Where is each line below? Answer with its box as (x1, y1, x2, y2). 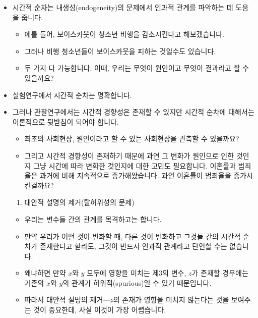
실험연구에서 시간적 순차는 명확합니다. (12, 89, 132, 100)
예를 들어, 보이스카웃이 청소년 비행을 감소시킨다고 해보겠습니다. (24, 29, 224, 39)
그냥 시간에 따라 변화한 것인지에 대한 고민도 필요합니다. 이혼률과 (33, 160, 236, 171)
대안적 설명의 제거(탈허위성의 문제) (24, 197, 135, 207)
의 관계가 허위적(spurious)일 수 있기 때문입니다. (62, 277, 212, 288)
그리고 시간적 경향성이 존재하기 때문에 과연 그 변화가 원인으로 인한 (24, 150, 234, 161)
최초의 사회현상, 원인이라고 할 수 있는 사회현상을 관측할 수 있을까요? (24, 133, 239, 144)
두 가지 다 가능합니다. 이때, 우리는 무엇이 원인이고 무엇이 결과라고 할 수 (24, 63, 249, 73)
